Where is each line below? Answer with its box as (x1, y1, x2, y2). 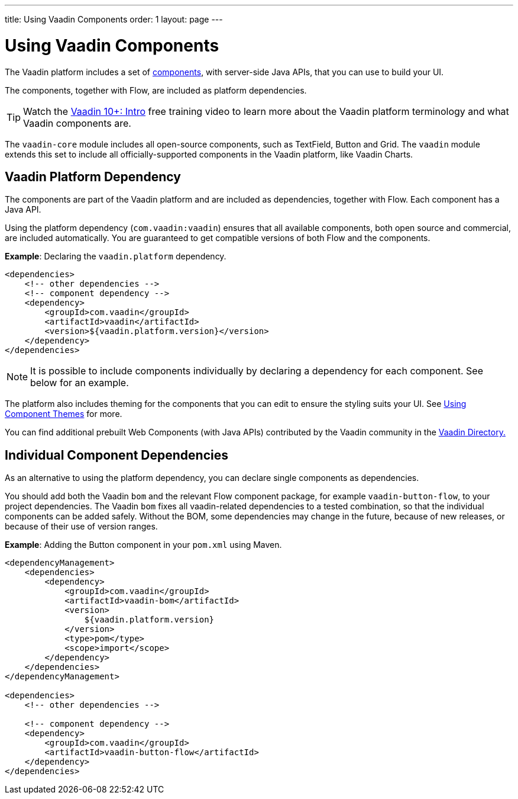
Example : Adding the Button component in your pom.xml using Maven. (5, 540, 282, 550)
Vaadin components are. (23, 117, 131, 129)
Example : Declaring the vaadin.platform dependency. (5, 251, 226, 262)
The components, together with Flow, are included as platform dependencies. (5, 85, 307, 95)
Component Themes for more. (5, 409, 122, 419)
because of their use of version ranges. (5, 521, 158, 532)
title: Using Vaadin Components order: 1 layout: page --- (5, 14, 223, 24)
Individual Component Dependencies (5, 447, 228, 463)
